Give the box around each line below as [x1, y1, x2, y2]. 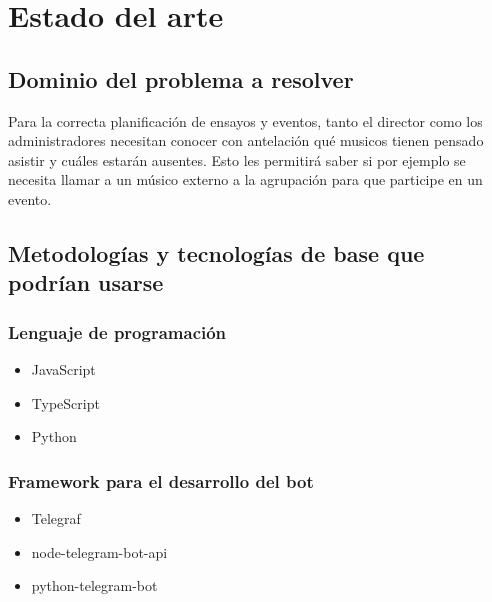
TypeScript [31, 392, 100, 413]
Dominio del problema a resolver [8, 63, 354, 94]
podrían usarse [8, 267, 164, 298]
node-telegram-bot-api [31, 541, 168, 562]
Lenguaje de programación [8, 319, 227, 344]
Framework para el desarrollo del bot [8, 468, 314, 493]
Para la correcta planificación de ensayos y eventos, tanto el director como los [8, 110, 483, 131]
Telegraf [31, 507, 81, 528]
